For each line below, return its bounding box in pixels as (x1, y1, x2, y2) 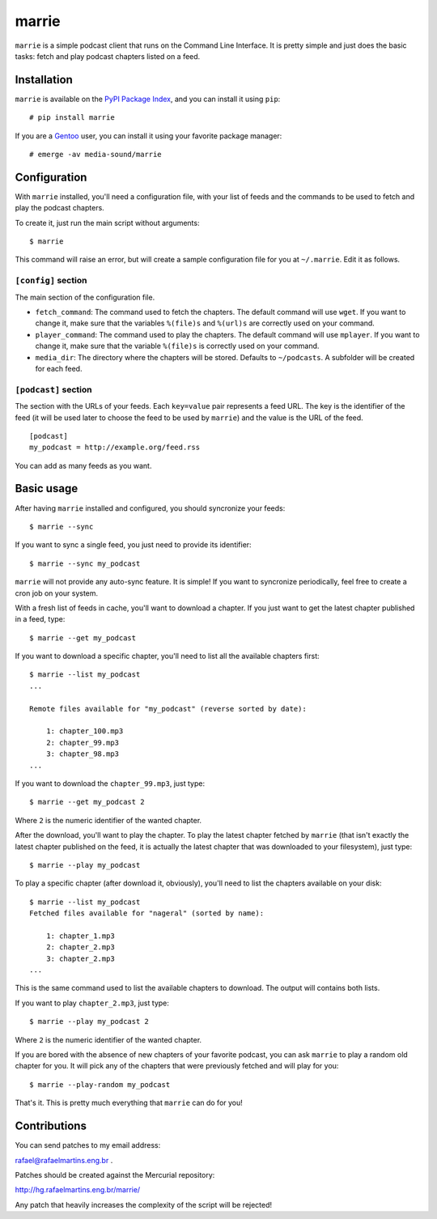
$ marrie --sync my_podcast (29, 559, 141, 568)
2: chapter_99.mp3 (45, 737, 120, 747)
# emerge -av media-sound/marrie (29, 150, 162, 159)
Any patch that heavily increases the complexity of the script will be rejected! (15, 1200, 273, 1209)
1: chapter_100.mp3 (45, 727, 124, 736)
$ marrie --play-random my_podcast (29, 1080, 171, 1089)
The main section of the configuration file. (15, 292, 155, 302)
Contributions (15, 1119, 87, 1133)
